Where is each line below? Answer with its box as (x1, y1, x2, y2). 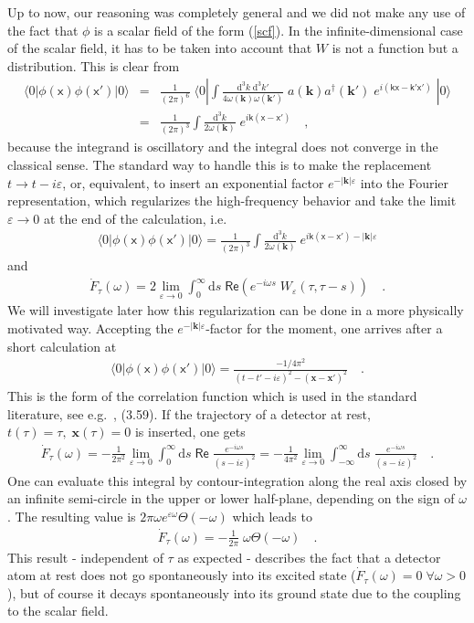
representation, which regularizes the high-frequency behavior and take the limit (7, 191, 457, 210)
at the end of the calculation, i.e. (43, 208, 227, 227)
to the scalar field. (7, 601, 109, 620)
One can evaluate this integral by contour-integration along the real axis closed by (7, 470, 468, 490)
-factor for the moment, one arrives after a (205, 319, 443, 337)
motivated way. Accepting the (7, 319, 174, 337)
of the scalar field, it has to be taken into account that (7, 38, 312, 58)
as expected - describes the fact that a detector (177, 547, 441, 566)
